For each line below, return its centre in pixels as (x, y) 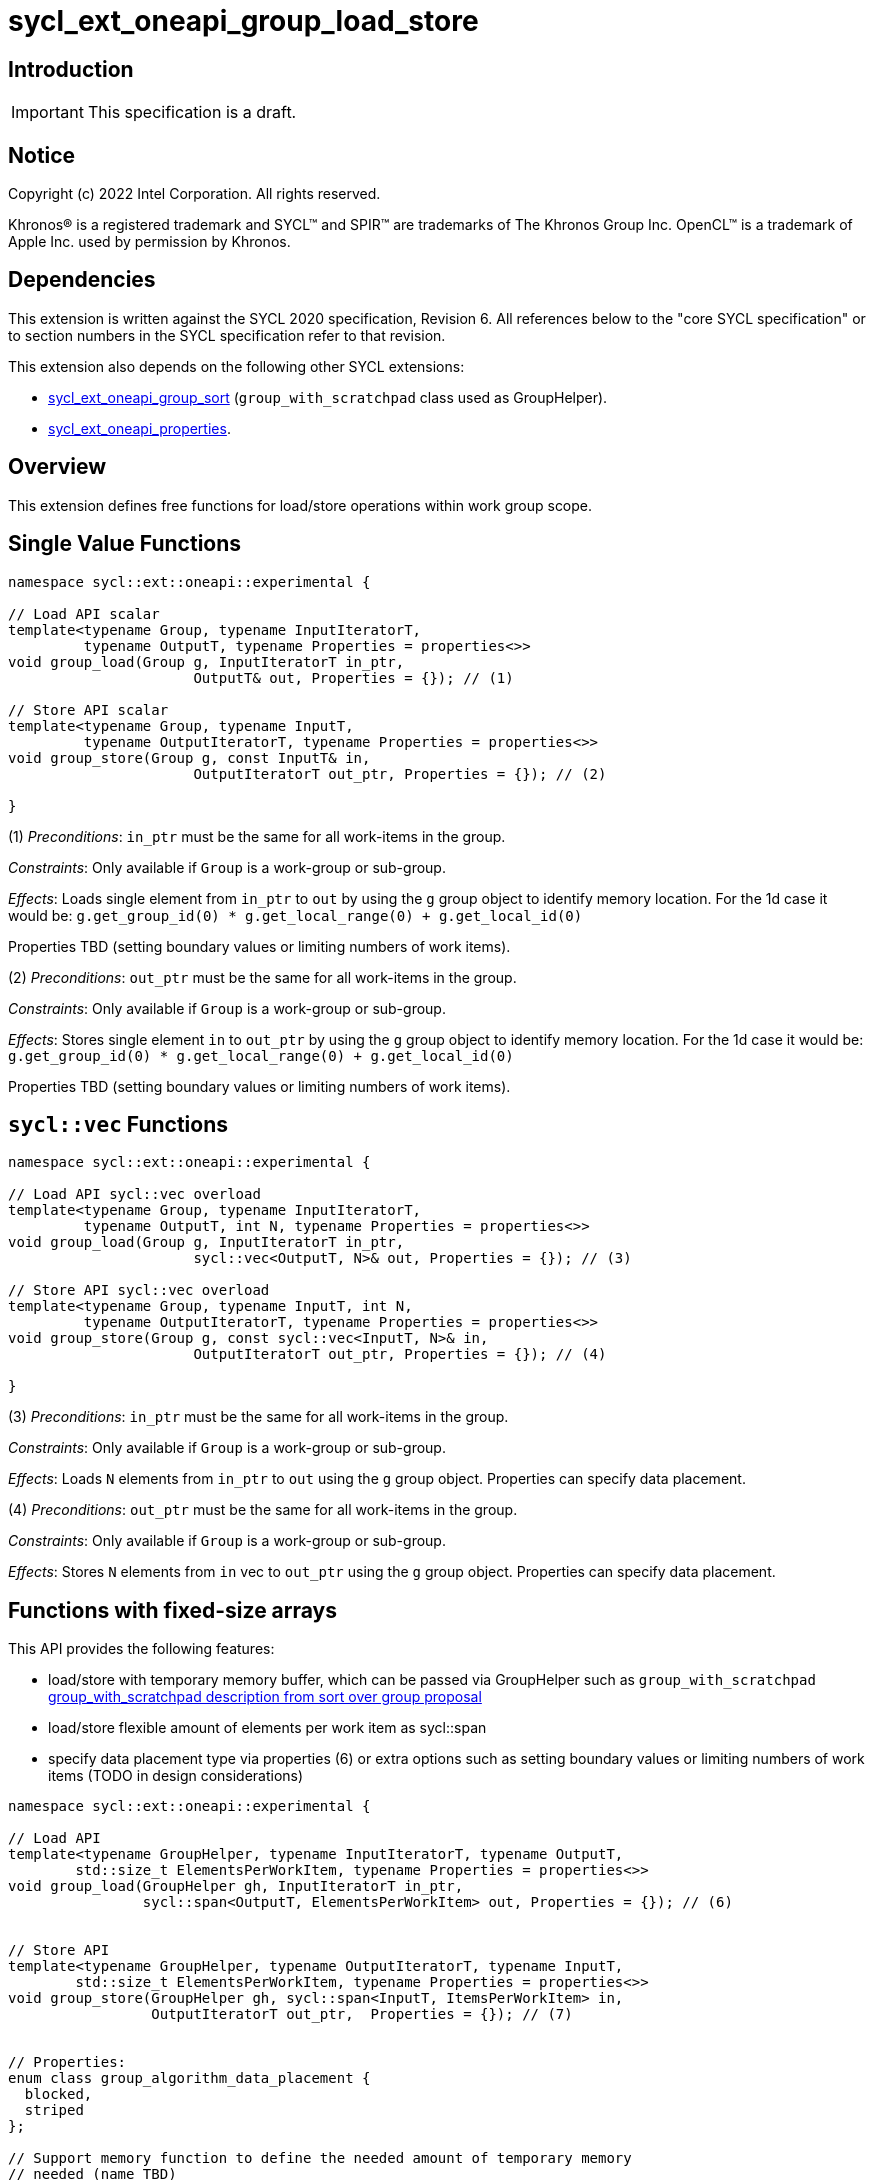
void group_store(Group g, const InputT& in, (189, 757)
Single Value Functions (125, 544)
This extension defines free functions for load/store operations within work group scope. (300, 505)
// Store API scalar (88, 709)
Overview (57, 467)
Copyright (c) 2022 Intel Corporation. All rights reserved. (194, 194)
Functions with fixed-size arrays (173, 1610)
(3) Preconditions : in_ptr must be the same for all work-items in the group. (258, 1417)
